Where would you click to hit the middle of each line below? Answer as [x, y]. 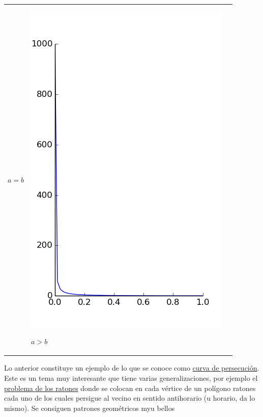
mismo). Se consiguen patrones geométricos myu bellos [90, 408]
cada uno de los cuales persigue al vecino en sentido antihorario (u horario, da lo [130, 398]
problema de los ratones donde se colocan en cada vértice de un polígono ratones [130, 388]
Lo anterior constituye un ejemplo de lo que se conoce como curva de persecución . [132, 368]
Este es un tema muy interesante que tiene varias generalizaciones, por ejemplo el [131, 378]
